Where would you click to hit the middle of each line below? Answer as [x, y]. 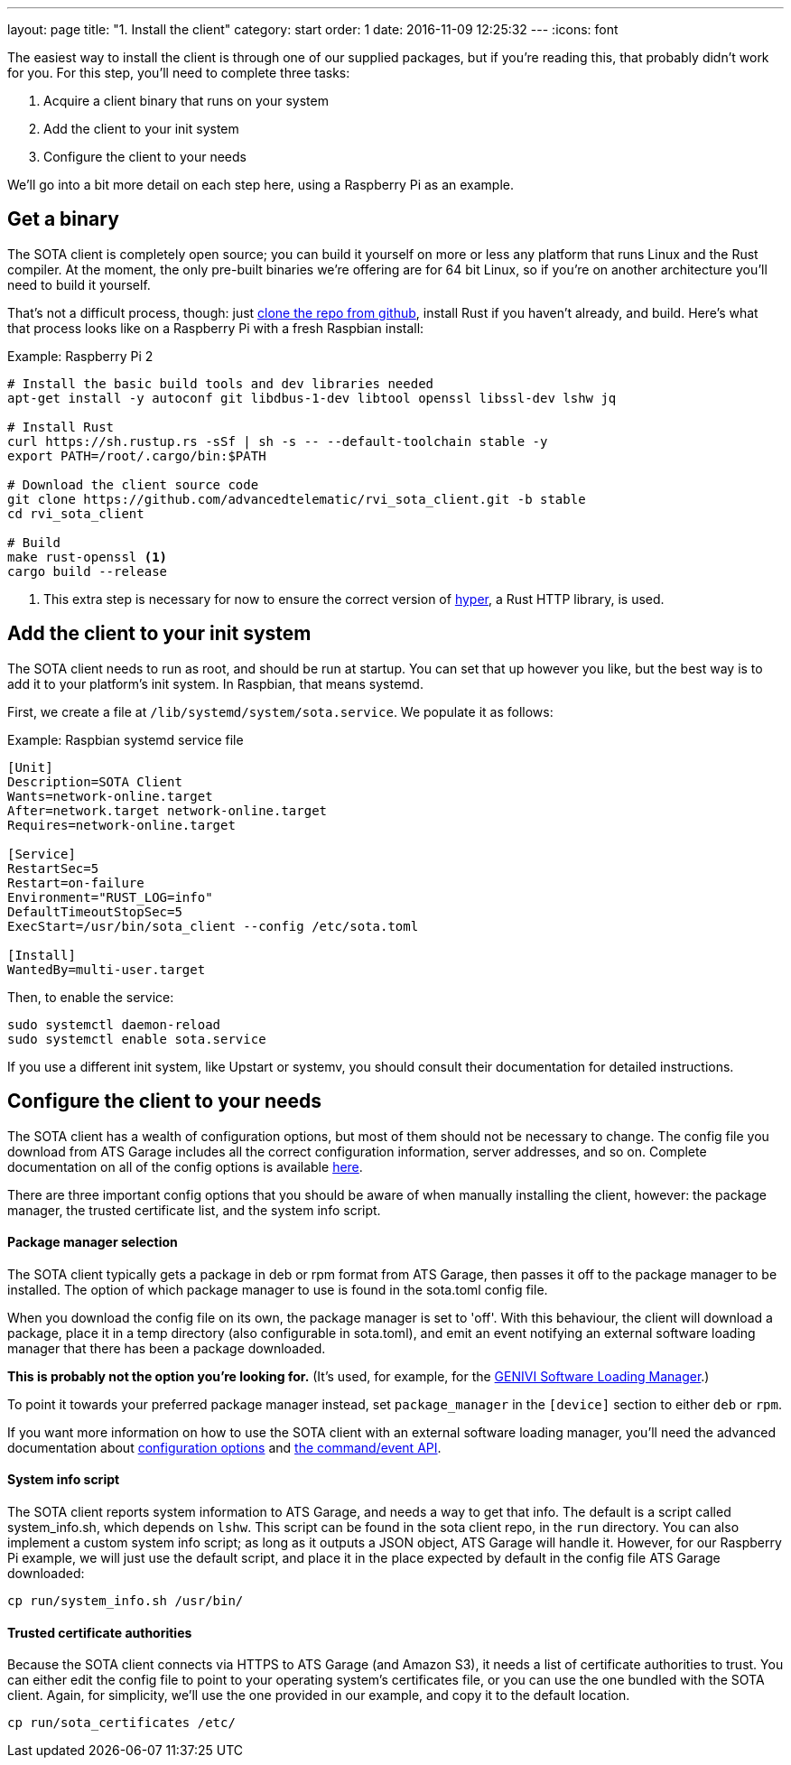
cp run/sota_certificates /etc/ [121, 1723]
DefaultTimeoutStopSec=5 [95, 911]
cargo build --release [88, 571]
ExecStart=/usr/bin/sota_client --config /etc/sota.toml [213, 926]
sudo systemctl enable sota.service [137, 1039]
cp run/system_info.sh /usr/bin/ [126, 1600]
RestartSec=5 [53, 868]
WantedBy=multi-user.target [107, 969]
